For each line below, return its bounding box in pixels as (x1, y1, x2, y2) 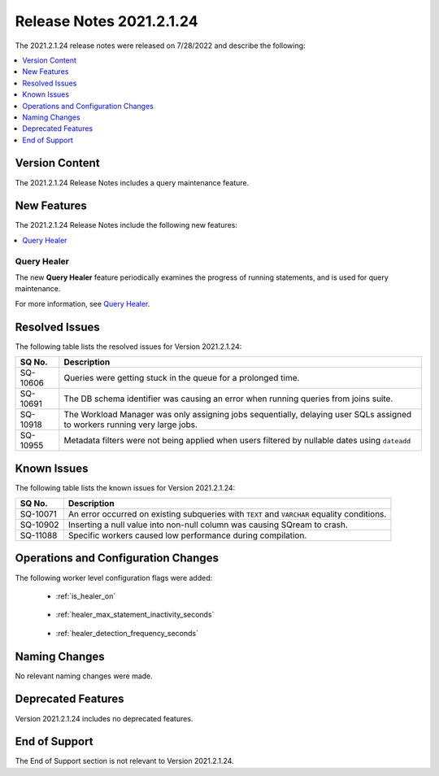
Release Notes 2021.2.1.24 (15, 12, 198, 30)
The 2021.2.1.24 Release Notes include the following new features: (15, 220, 238, 230)
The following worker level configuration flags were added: (15, 573, 213, 582)
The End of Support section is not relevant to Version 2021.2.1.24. (15, 756, 235, 766)
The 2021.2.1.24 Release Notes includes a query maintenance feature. (15, 177, 250, 187)
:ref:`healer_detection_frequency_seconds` (55, 628, 199, 638)
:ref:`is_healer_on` (55, 591, 116, 601)
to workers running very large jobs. (63, 419, 198, 430)
